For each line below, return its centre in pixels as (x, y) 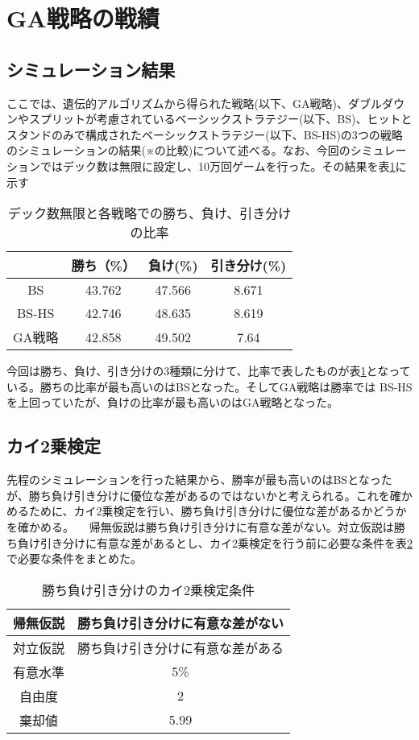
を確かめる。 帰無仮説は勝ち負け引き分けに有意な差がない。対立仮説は (200, 526)
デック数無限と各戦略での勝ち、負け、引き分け (149, 213)
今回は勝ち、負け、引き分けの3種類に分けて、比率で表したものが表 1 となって (209, 371)
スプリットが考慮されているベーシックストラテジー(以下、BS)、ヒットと (220, 119)
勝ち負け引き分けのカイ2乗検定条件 (149, 589)
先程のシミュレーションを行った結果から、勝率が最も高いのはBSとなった (199, 480)
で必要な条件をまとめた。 (74, 558)
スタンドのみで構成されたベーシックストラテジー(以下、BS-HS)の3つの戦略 (205, 134)
